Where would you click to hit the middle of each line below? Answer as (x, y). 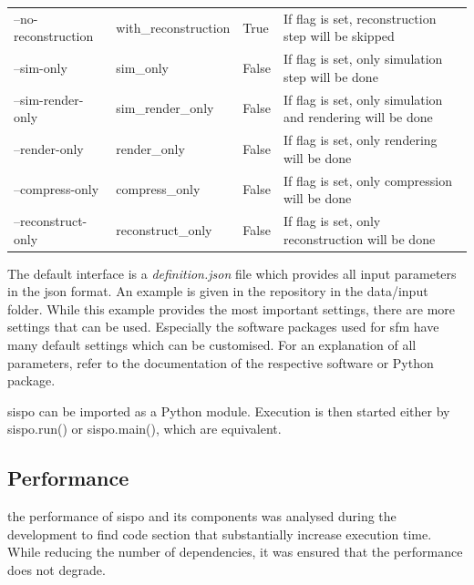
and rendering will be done (358, 117)
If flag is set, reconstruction (360, 18)
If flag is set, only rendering (360, 140)
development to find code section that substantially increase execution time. (220, 534)
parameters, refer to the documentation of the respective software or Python (221, 362)
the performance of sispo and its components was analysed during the (202, 516)
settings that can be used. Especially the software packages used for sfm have (223, 327)
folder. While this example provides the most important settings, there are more (231, 308)
